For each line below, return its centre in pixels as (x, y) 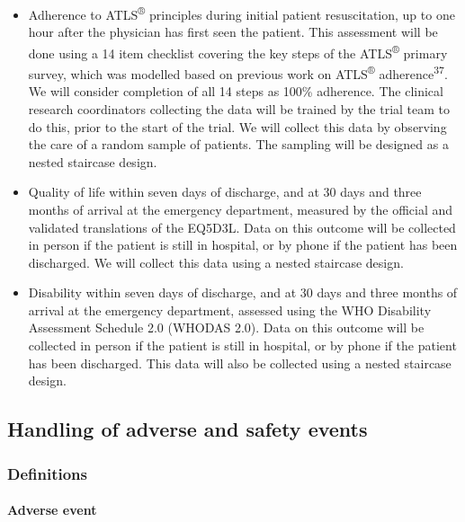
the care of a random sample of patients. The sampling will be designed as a (238, 144)
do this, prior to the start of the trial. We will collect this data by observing (237, 126)
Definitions (47, 473)
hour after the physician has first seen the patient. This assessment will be (233, 32)
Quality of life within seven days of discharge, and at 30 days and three (225, 192)
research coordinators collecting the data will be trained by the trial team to (239, 108)
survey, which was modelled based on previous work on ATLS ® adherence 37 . (238, 72)
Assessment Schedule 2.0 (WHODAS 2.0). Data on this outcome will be (226, 327)
